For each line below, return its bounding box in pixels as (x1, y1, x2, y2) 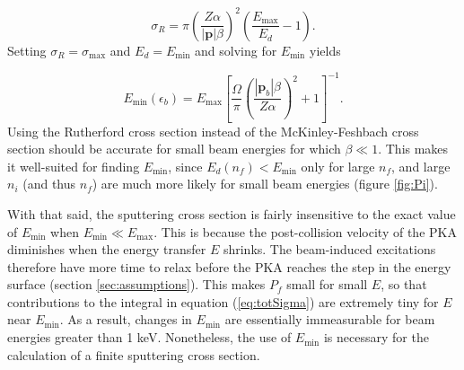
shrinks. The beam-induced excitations (223, 240, 436, 259)
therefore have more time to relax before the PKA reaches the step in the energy (7, 257, 451, 276)
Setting (7, 40, 47, 59)
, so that (381, 275, 427, 294)
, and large (391, 156, 451, 175)
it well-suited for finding (7, 156, 140, 175)
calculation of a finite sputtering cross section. (7, 345, 260, 364)
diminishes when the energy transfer (7, 240, 206, 259)
